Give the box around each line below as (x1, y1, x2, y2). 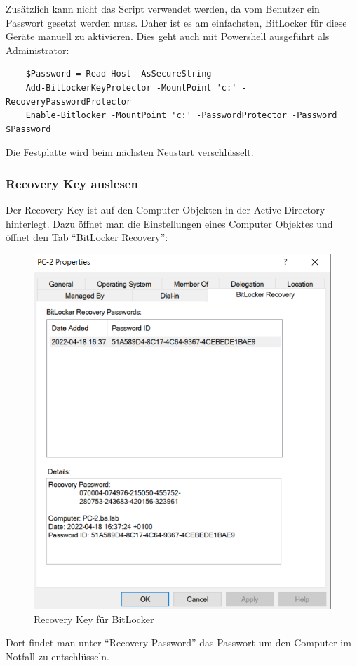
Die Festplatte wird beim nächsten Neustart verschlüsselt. (6, 145, 254, 159)
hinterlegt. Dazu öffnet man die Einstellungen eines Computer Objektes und (6, 216, 333, 230)
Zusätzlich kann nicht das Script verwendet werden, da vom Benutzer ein (6, 1, 320, 15)
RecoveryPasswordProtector (6, 96, 131, 107)
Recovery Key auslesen (6, 174, 138, 192)
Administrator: (6, 42, 69, 57)
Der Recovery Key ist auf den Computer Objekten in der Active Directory (6, 202, 325, 217)
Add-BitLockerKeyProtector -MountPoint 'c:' (25, 82, 237, 93)
